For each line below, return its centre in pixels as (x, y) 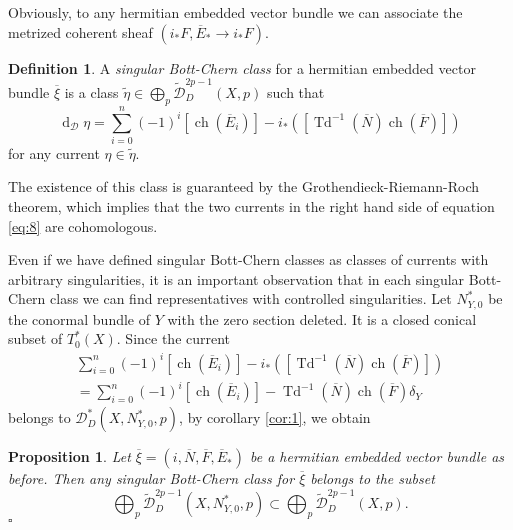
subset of (35, 338)
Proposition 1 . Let (69, 456)
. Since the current (173, 338)
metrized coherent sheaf (80, 31)
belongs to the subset (372, 478)
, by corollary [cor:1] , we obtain (275, 417)
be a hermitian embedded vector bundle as (377, 456)
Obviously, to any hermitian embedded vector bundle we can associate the (235, 12)
